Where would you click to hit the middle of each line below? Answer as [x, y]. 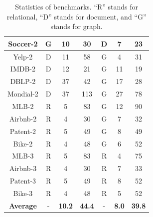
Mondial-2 [23, 94]
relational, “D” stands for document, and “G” [76, 16]
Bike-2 [23, 143]
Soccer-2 [23, 43]
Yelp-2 [23, 56]
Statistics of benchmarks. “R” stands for [77, 6]
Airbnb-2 [23, 118]
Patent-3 [23, 181]
